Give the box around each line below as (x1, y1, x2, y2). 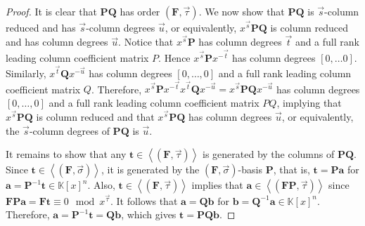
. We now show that (198, 4, 285, 18)
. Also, (87, 178, 115, 192)
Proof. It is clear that (6, 4, 97, 18)
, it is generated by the (101, 162, 200, 177)
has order (120, 4, 160, 18)
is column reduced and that (36, 109, 155, 124)
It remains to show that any (6, 147, 127, 161)
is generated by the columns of (203, 147, 335, 161)
